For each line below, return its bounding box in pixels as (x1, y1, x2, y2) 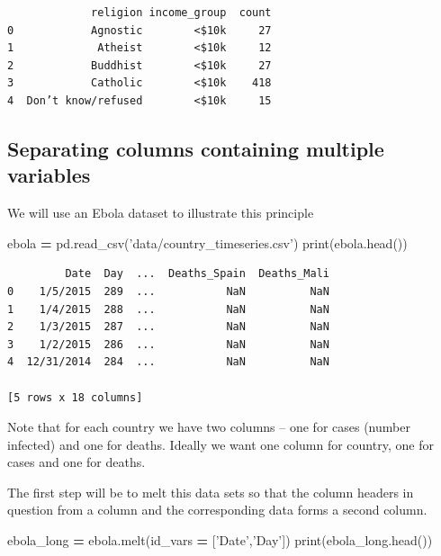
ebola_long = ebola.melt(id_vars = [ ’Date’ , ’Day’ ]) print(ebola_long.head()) (7, 531, 433, 550)
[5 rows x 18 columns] (7, 390, 143, 404)
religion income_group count (91, 6, 272, 19)
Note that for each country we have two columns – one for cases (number (7, 417, 410, 436)
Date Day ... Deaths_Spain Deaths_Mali (65, 267, 329, 281)
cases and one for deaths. (7, 453, 146, 471)
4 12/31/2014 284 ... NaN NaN (7, 355, 329, 369)
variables (7, 161, 91, 189)
